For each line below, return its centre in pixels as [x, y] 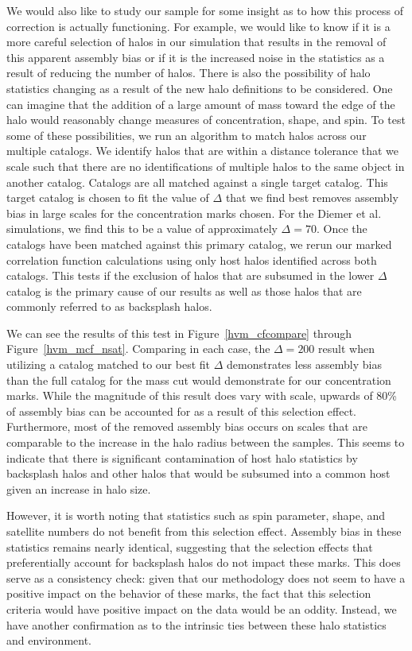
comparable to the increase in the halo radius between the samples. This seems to [206, 442]
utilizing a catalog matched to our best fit [109, 364]
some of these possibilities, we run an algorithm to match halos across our [187, 135]
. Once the [342, 229]
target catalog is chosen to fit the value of [108, 198]
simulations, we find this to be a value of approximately [142, 229]
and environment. [49, 640]
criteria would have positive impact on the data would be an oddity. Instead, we [202, 608]
